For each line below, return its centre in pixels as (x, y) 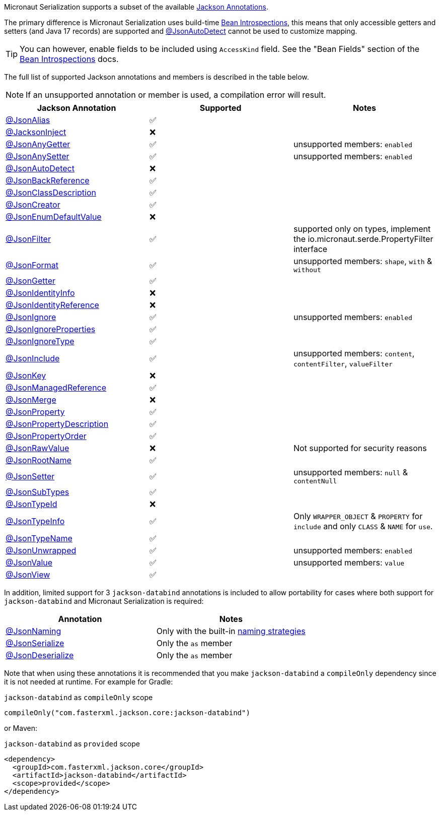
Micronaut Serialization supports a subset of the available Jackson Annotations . (136, 7)
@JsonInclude (33, 358)
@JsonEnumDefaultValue (54, 217)
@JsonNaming (33, 631)
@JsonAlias (28, 120)
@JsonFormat (32, 265)
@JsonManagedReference (56, 388)
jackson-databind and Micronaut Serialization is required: (104, 601)
